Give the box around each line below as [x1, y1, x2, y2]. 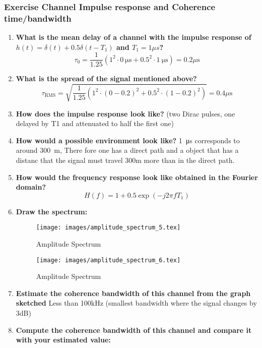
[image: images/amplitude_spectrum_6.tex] [36, 256, 181, 264]
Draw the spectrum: [16, 206, 88, 216]
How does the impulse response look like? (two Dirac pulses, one [16, 108, 235, 119]
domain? [16, 182, 46, 192]
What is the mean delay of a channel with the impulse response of [16, 32, 251, 42]
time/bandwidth [4, 12, 72, 24]
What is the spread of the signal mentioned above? [16, 73, 197, 84]
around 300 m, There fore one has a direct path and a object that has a [16, 145, 239, 155]
